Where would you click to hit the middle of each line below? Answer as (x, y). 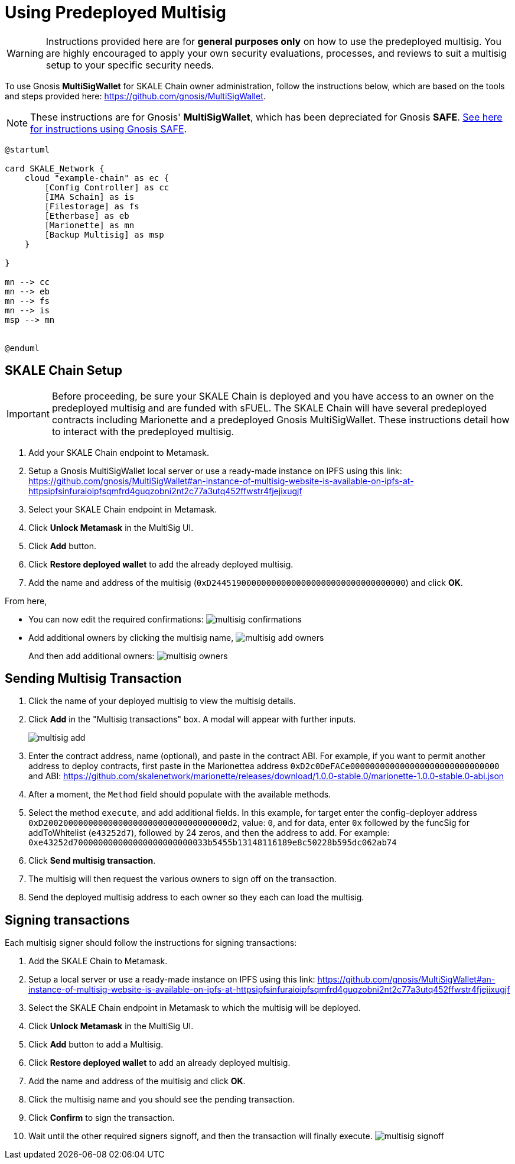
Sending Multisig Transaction (93, 679)
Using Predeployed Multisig (115, 12)
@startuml (27, 149)
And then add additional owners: (92, 656)
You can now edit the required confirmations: (116, 619)
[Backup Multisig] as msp (104, 234)
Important (28, 414)
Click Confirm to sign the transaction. (102, 1118)
